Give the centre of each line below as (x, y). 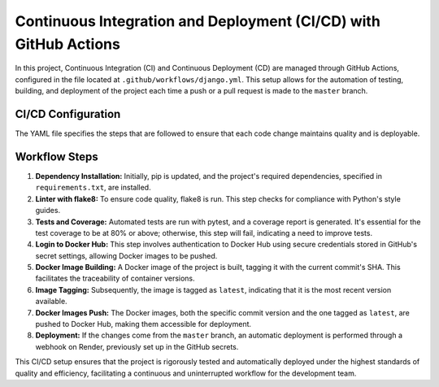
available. (52, 302)
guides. (48, 211)
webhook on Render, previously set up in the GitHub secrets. (137, 346)
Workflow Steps (57, 157)
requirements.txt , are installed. (93, 188)
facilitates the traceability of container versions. (115, 278)
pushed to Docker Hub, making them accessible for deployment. (143, 324)
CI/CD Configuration (68, 114)
